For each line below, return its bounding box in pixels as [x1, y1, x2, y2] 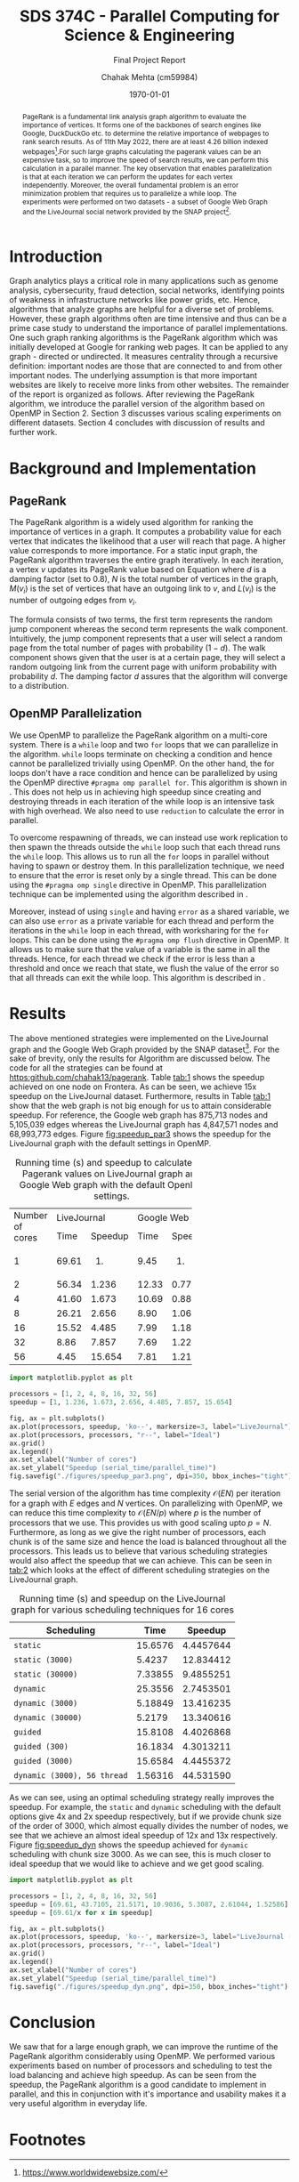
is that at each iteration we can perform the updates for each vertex [21, 172, 233, 182]
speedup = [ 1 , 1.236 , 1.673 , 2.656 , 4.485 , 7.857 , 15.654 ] [9, 1398, 233, 1407]
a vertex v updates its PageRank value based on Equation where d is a [9, 564, 267, 575]
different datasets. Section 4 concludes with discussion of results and [9, 417, 265, 428]
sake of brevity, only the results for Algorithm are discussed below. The [9, 1053, 271, 1064]
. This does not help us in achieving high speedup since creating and [9, 786, 262, 797]
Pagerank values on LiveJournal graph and [21, 1168, 202, 1180]
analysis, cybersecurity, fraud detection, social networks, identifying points [9, 285, 285, 295]
